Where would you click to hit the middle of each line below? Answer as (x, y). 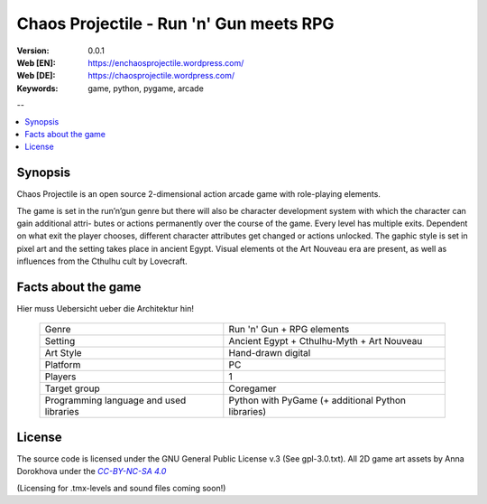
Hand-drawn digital (270, 353)
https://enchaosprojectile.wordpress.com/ (166, 62)
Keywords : (37, 88)
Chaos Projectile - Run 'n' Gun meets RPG (175, 23)
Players (60, 377)
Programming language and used (115, 400)
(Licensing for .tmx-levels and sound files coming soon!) (121, 488)
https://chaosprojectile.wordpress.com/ (161, 76)
